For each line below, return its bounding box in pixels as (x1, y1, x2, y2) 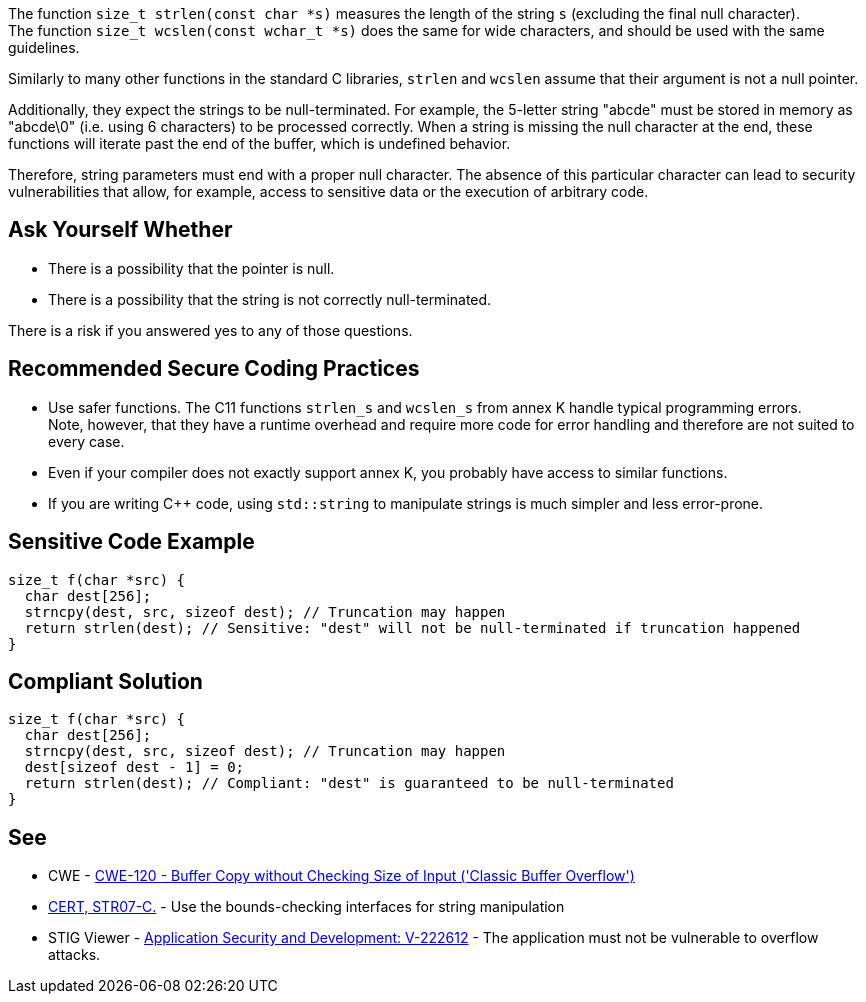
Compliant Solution (8, 668, 203, 694)
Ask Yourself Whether (8, 217, 233, 243)
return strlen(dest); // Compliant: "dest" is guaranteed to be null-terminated (24, 775, 674, 792)
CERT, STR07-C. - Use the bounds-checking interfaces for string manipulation (48, 898, 565, 916)
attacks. (48, 946, 101, 964)
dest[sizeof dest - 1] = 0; (24, 759, 245, 776)
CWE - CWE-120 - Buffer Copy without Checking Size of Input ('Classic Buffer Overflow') (48, 867, 635, 885)
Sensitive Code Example (8, 529, 255, 555)
